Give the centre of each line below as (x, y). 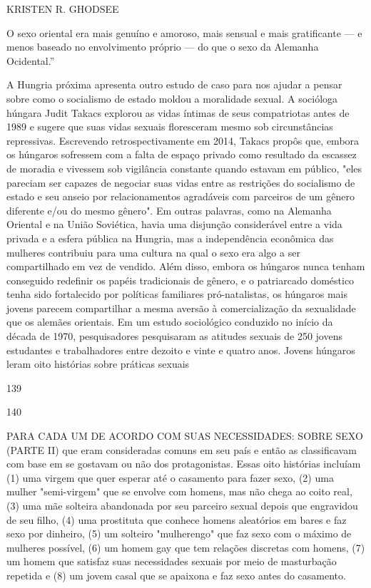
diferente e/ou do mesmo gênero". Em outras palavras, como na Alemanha (169, 210)
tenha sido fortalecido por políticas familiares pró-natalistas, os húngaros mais (177, 294)
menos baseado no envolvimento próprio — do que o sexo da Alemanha (163, 47)
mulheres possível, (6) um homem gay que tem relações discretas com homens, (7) (186, 547)
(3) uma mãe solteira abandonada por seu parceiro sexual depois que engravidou (182, 505)
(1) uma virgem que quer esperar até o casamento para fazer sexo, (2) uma (170, 477)
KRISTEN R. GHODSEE (63, 9)
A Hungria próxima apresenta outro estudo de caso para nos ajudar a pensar (174, 84)
